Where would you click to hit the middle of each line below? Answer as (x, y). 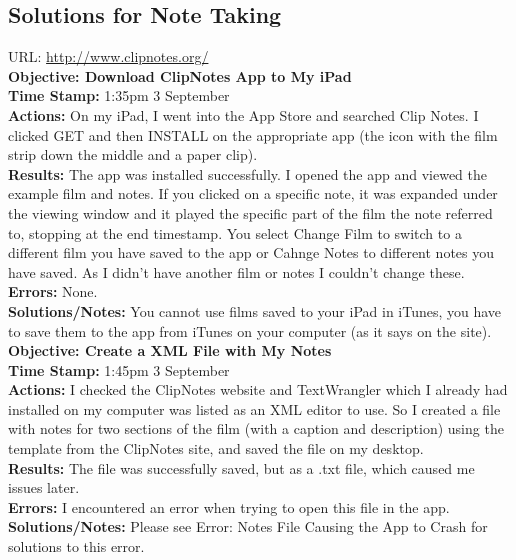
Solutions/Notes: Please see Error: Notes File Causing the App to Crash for (248, 526)
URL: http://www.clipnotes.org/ (108, 56)
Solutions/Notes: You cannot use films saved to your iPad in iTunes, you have (255, 310)
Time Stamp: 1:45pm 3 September (119, 369)
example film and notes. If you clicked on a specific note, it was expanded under (253, 193)
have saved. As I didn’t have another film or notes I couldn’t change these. (236, 271)
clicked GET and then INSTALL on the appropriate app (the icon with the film (253, 134)
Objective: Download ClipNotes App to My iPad (180, 75)
